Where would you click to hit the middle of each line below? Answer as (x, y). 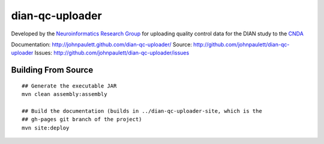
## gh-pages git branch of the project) (82, 119)
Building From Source (52, 70)
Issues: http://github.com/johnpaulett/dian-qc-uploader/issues (112, 53)
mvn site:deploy (46, 128)
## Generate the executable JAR (69, 86)
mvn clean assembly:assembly (64, 94)
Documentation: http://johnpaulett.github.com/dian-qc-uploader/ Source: (101, 44)
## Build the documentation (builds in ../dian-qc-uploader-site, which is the (142, 111)
